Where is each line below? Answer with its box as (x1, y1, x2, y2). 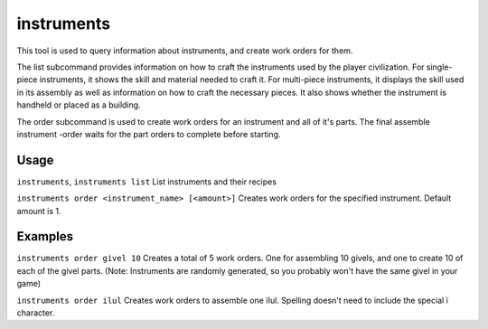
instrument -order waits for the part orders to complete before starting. (16, 128, 281, 139)
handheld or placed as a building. (16, 99, 141, 110)
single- (426, 61, 453, 72)
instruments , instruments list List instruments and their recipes (16, 176, 277, 187)
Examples (16, 229, 74, 244)
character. (16, 307, 55, 318)
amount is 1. (16, 205, 62, 216)
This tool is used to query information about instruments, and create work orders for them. (16, 45, 353, 56)
